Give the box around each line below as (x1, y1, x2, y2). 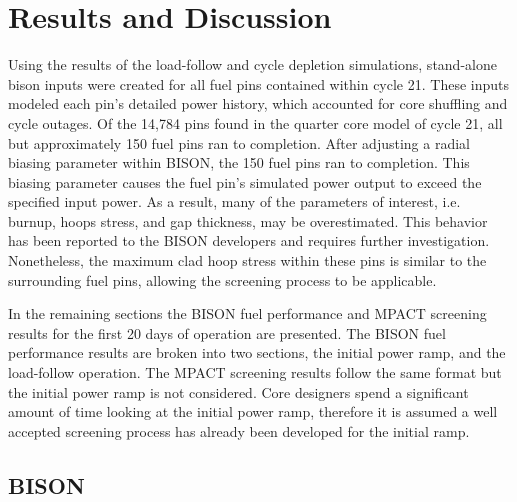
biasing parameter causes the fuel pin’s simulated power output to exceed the (8, 171, 482, 192)
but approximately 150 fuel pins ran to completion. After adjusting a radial (8, 132, 470, 153)
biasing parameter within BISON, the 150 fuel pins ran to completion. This (8, 152, 470, 173)
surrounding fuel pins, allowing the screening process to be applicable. (8, 269, 437, 290)
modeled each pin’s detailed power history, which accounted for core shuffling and (8, 93, 508, 114)
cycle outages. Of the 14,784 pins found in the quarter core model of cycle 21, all (8, 112, 503, 133)
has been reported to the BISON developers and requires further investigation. (8, 230, 490, 251)
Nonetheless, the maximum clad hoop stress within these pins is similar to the (8, 250, 487, 271)
